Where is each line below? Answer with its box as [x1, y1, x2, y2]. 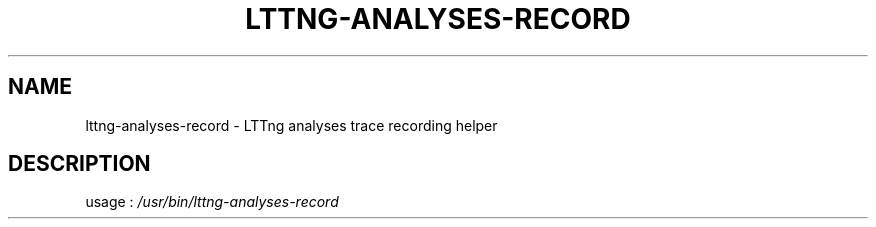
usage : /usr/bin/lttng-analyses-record [85, 193, 339, 211]
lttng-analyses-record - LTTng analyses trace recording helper [85, 116, 498, 134]
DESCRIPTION [8, 151, 151, 177]
